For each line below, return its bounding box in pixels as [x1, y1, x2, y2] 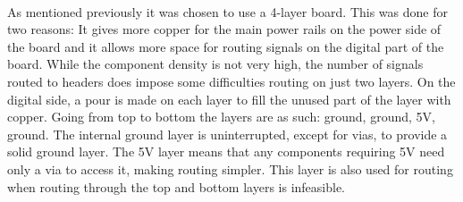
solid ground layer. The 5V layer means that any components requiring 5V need [7, 142, 445, 161]
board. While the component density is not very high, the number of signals [7, 55, 424, 73]
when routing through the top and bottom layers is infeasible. [7, 177, 345, 196]
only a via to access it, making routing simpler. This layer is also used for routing [7, 159, 453, 178]
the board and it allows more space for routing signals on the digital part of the [7, 37, 444, 55]
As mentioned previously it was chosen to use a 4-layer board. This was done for [7, 2, 448, 21]
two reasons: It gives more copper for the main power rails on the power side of [7, 20, 442, 38]
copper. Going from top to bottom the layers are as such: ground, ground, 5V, [7, 107, 435, 126]
